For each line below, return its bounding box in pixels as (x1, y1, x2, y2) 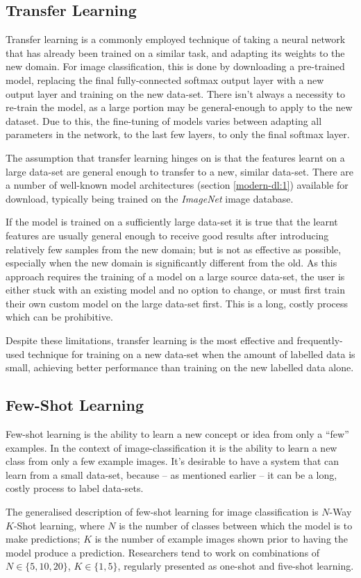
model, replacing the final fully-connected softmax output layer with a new (6, 72, 324, 87)
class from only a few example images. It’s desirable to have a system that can (6, 454, 339, 468)
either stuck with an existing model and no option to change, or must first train (6, 282, 345, 297)
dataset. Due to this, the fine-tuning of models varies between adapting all (6, 113, 322, 128)
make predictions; (6, 532, 81, 546)
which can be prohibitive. (6, 309, 113, 324)
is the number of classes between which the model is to (119, 518, 353, 532)
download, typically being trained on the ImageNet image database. (6, 191, 294, 205)
